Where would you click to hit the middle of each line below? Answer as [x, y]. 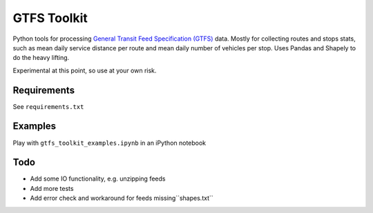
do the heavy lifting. [41, 58]
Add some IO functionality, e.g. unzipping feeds [98, 179]
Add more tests [52, 188]
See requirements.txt [48, 106]
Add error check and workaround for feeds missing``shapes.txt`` [122, 198]
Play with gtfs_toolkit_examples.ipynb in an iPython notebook [109, 143]
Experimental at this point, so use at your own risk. [85, 70]
